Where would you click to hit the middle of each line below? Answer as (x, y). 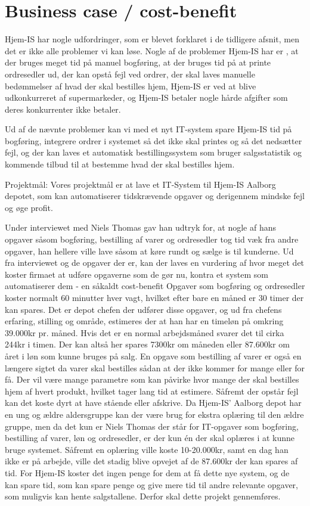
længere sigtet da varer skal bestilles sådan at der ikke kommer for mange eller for (155, 367)
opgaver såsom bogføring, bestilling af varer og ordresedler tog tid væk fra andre (152, 239)
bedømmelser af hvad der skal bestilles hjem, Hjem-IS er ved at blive (131, 86)
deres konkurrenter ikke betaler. (63, 109)
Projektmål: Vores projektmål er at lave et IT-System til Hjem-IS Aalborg (140, 184)
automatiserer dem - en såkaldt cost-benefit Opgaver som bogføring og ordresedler (155, 286)
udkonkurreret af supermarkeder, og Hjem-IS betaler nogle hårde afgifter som (146, 97)
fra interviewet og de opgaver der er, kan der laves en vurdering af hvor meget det (155, 263)
